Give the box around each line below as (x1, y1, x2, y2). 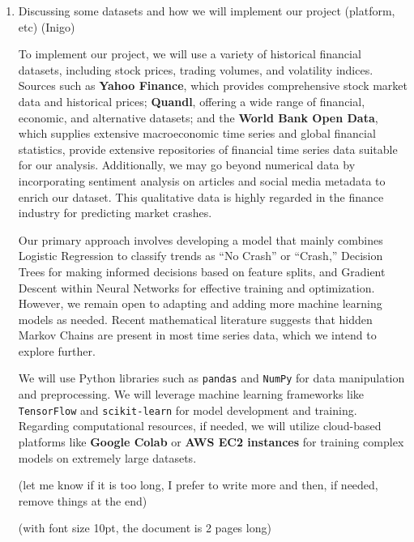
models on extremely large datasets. (18, 449, 197, 466)
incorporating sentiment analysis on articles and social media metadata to (18, 172, 386, 189)
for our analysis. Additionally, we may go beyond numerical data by (18, 156, 356, 173)
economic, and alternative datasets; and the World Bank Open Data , (18, 109, 378, 126)
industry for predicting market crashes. (18, 204, 212, 221)
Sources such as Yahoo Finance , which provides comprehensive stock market (18, 77, 408, 94)
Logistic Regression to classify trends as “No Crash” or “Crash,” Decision (18, 247, 383, 264)
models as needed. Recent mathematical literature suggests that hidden (18, 310, 373, 327)
